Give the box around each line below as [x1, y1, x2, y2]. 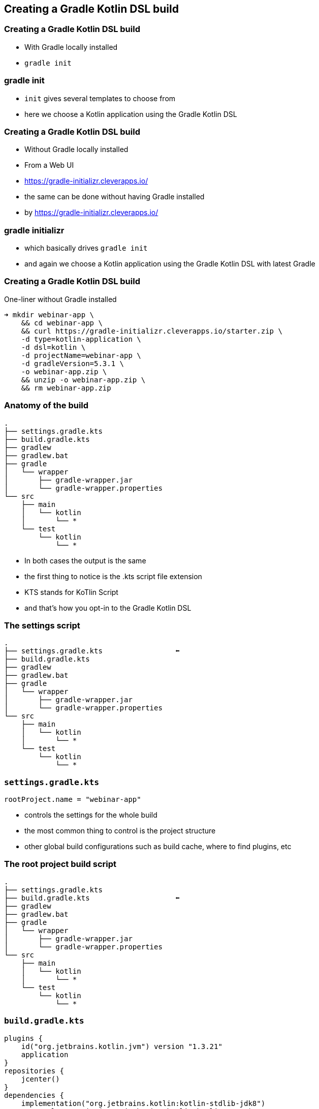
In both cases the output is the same [24, 556, 146, 565]
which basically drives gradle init [24, 244, 148, 253]
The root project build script [4, 859, 117, 870]
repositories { [4, 1066, 65, 1075]
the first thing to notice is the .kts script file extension [24, 572, 202, 581]
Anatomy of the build [4, 400, 89, 411]
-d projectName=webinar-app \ [21, 351, 141, 359]
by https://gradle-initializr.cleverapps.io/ [24, 208, 158, 217]
